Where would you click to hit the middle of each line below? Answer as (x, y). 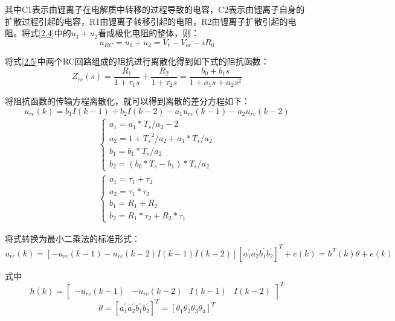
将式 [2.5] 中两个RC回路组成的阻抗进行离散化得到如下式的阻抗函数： (137, 61)
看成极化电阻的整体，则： (149, 33)
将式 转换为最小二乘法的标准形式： (72, 238)
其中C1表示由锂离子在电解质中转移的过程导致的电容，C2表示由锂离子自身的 (155, 9)
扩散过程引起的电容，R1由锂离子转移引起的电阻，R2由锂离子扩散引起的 (146, 21)
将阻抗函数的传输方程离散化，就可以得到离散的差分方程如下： (127, 101)
